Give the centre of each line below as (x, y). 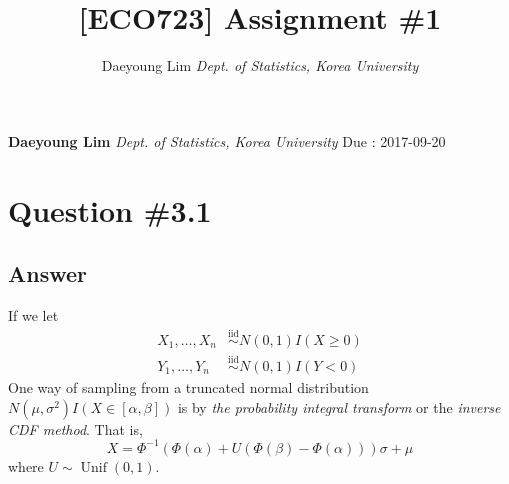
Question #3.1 (110, 209)
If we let (33, 314)
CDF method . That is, (75, 428)
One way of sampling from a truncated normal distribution (188, 386)
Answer (48, 273)
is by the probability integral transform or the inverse (339, 406)
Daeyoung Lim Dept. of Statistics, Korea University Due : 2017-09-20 (227, 140)
